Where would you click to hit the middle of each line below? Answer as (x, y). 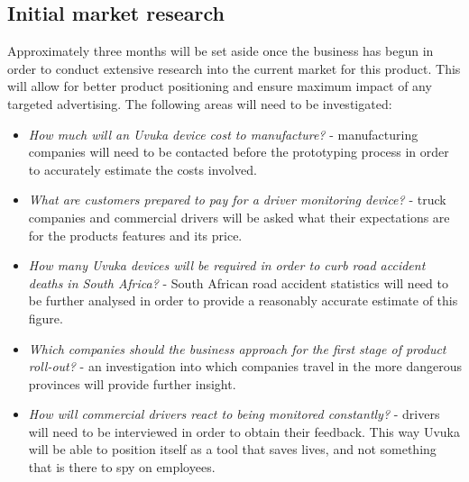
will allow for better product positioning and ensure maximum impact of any (220, 86)
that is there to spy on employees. (122, 467)
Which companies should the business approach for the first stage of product (237, 348)
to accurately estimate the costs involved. (143, 169)
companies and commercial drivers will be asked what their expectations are (239, 217)
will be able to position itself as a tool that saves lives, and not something (232, 449)
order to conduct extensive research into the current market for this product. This (234, 68)
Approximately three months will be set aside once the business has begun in (221, 51)
